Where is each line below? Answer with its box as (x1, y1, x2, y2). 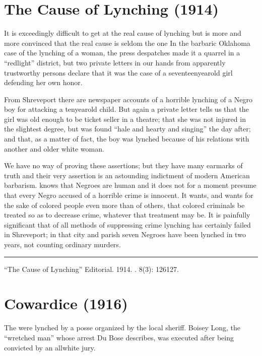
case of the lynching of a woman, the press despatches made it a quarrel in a (4, 47, 240, 58)
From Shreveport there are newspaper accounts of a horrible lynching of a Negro (4, 94, 253, 104)
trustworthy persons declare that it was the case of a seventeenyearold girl (4, 67, 233, 78)
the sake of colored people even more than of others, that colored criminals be (4, 199, 245, 210)
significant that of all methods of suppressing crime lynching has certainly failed (4, 219, 251, 230)
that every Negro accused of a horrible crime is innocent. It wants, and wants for (4, 190, 253, 200)
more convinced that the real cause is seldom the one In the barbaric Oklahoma (4, 37, 250, 48)
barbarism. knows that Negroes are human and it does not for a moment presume (4, 180, 256, 190)
